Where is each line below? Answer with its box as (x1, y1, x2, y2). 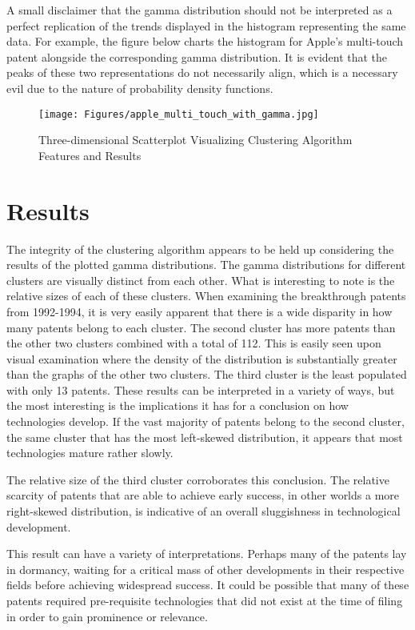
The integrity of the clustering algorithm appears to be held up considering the (6, 240, 394, 257)
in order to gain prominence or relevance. (6, 608, 208, 624)
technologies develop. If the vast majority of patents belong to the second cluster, (6, 413, 405, 430)
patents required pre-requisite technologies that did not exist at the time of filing (6, 592, 403, 608)
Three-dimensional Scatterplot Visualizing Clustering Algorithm (38, 131, 353, 148)
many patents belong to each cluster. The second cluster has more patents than (6, 319, 396, 335)
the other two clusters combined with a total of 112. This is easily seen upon (6, 335, 381, 351)
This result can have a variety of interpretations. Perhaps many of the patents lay (6, 545, 407, 562)
